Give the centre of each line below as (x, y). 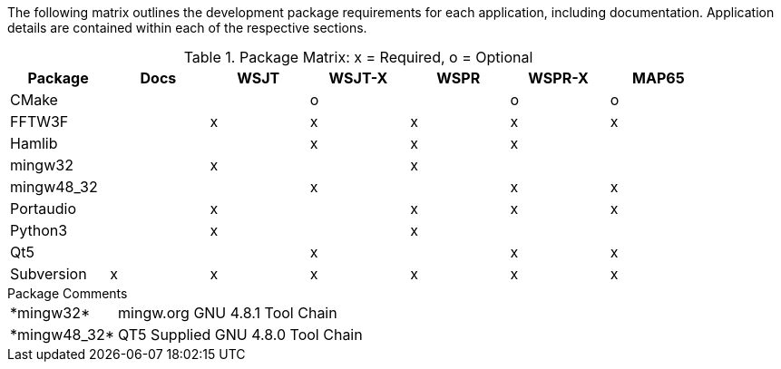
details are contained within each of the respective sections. (187, 28)
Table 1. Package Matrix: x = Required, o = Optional (358, 57)
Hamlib (34, 143)
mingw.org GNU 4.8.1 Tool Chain (228, 313)
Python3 (39, 230)
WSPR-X (558, 78)
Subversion (49, 274)
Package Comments (68, 293)
